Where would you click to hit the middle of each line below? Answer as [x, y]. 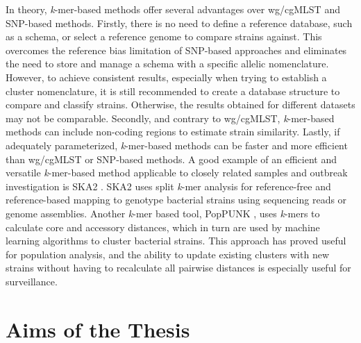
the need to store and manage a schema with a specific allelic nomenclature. [167, 64]
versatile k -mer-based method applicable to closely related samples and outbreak [177, 173]
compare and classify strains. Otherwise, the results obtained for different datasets [180, 104]
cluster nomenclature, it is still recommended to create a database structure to [173, 91]
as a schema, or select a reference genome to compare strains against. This [164, 36]
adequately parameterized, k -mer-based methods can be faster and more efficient [177, 145]
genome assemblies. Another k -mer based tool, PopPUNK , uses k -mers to [163, 213]
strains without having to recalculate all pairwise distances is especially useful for [178, 268]
